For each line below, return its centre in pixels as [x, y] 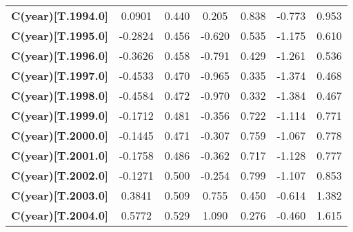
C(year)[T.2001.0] [60, 155]
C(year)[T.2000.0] [60, 135]
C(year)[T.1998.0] [60, 95]
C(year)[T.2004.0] [60, 215]
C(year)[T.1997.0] [60, 75]
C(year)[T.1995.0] [60, 35]
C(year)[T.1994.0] [60, 15]
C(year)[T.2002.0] [60, 175]
